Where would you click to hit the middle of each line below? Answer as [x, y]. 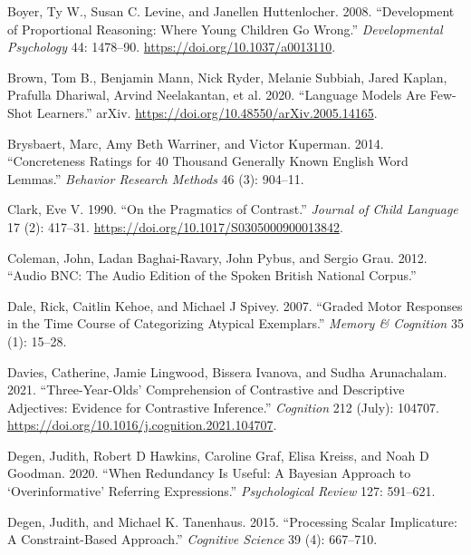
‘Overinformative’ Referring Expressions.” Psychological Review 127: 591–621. [221, 491]
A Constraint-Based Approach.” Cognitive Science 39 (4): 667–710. [192, 539]
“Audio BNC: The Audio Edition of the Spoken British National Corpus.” [212, 275]
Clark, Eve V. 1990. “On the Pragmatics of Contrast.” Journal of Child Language [233, 209]
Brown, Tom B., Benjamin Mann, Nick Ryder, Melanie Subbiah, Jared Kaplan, [227, 77]
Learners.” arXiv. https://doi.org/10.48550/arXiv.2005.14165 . [207, 112]
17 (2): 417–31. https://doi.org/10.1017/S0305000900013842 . [175, 226]
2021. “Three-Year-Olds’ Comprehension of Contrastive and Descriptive [206, 389]
